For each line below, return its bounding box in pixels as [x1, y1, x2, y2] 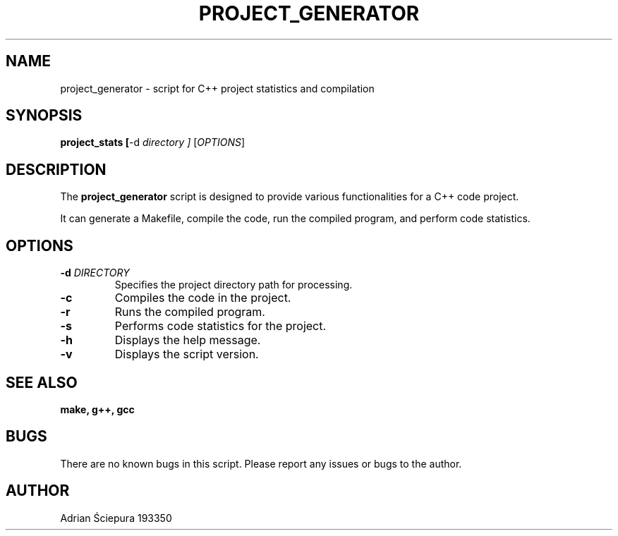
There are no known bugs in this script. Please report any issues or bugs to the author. [60, 457, 462, 470]
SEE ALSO [6, 373, 78, 391]
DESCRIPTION [6, 160, 107, 178]
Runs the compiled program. [114, 305, 265, 319]
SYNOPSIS [6, 106, 83, 125]
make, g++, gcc [60, 403, 135, 415]
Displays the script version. [114, 347, 259, 362]
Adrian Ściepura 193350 [60, 511, 172, 524]
